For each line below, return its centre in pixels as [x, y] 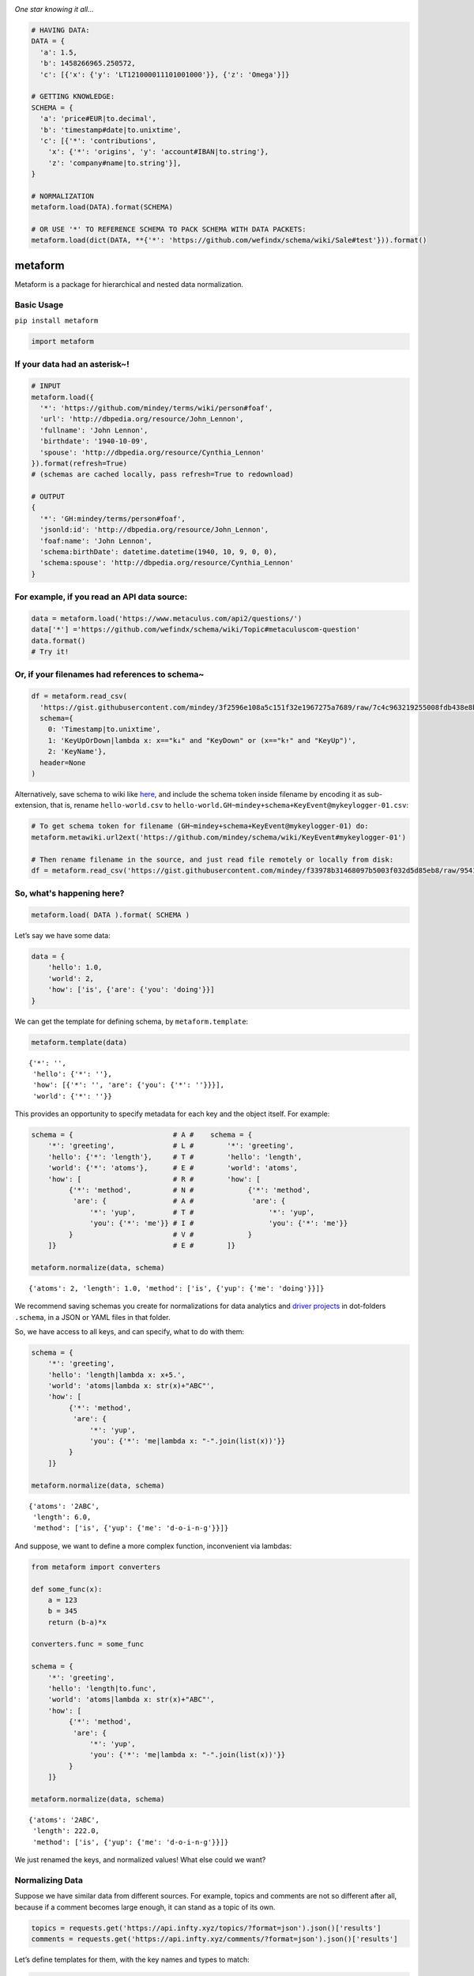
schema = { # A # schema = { [142, 1135]
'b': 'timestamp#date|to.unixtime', [111, 130]
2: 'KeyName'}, [77, 752]
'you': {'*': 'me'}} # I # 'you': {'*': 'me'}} [219, 1224]
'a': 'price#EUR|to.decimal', [98, 119]
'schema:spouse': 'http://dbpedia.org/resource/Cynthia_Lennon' [167, 563]
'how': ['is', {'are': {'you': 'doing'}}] [131, 990]
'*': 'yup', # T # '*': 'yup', [202, 1212]
